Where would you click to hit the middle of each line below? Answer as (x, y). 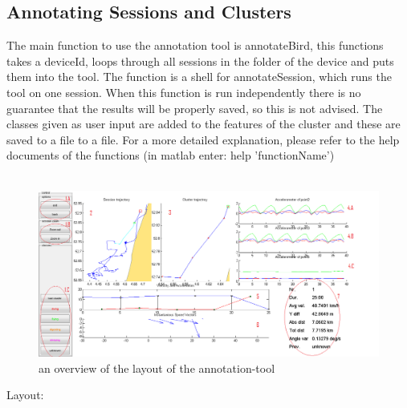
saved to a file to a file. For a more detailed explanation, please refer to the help (203, 139)
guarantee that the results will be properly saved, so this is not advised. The (195, 108)
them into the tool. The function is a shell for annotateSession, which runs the (199, 77)
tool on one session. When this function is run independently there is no (184, 92)
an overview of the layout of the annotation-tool (157, 368)
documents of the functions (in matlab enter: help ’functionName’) (171, 155)
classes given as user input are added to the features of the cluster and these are (203, 124)
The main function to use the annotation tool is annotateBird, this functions (195, 45)
